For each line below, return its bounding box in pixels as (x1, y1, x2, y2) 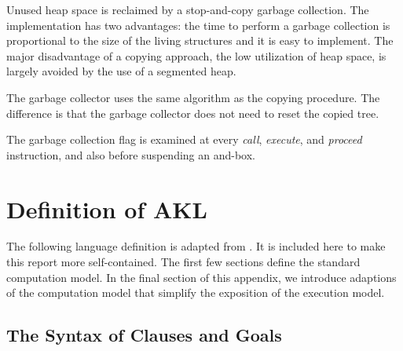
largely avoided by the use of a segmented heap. (6, 63, 236, 79)
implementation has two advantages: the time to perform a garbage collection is (6, 16, 390, 33)
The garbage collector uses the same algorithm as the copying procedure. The (6, 89, 380, 105)
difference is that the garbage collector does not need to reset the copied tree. (6, 104, 379, 121)
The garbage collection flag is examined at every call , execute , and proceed (6, 131, 362, 148)
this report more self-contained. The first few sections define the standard (6, 254, 361, 270)
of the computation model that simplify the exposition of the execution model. (6, 284, 385, 301)
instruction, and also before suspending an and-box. (6, 146, 256, 163)
